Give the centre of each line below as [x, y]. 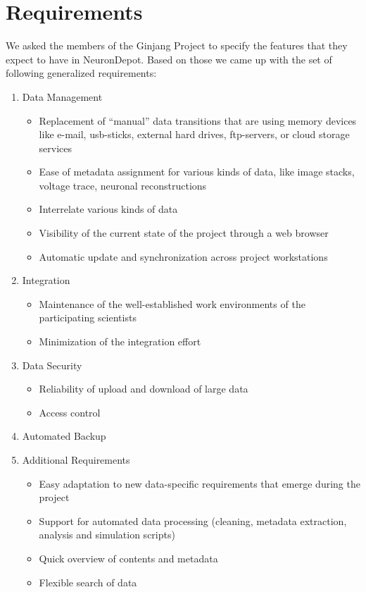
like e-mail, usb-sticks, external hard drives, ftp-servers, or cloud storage [194, 134]
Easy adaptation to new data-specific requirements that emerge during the [200, 483]
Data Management [62, 96]
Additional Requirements [76, 460]
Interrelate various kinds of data [108, 209]
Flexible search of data [88, 582]
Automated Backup [64, 436]
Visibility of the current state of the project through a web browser [184, 233]
